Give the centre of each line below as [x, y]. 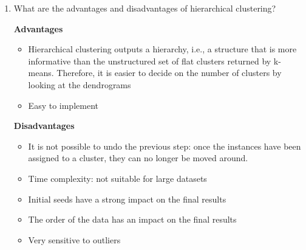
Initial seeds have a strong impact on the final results [127, 199]
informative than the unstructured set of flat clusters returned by [150, 61]
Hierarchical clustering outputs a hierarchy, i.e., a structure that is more [162, 49]
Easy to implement [63, 105]
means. [41, 73]
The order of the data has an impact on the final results [132, 219]
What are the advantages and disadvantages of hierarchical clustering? [145, 8]
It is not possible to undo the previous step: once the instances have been [165, 146]
